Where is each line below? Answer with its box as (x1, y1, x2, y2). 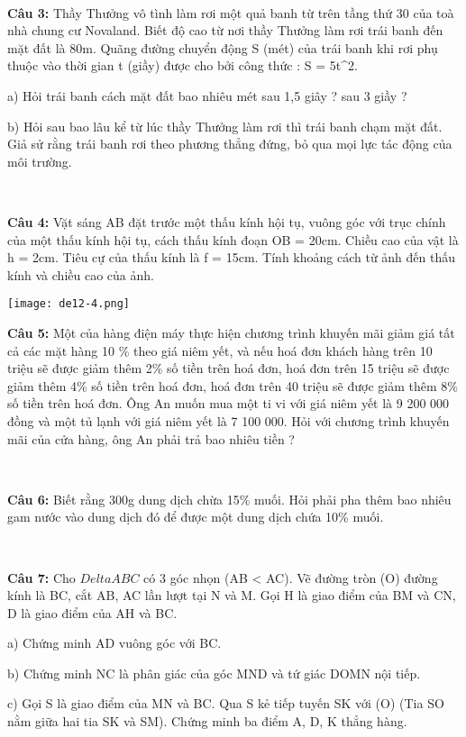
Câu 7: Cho (7, 568, 76, 587)
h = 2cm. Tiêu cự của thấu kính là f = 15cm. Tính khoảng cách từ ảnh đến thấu (7, 248, 456, 267)
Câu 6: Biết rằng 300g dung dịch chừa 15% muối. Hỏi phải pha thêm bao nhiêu (7, 489, 452, 508)
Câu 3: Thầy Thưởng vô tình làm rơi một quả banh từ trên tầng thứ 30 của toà (7, 3, 454, 22)
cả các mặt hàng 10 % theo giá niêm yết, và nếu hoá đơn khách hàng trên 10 (7, 341, 433, 359)
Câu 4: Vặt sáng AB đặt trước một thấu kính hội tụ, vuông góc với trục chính (7, 212, 446, 231)
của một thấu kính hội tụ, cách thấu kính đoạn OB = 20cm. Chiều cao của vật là (7, 230, 459, 249)
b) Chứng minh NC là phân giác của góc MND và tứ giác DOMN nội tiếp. (7, 663, 421, 682)
